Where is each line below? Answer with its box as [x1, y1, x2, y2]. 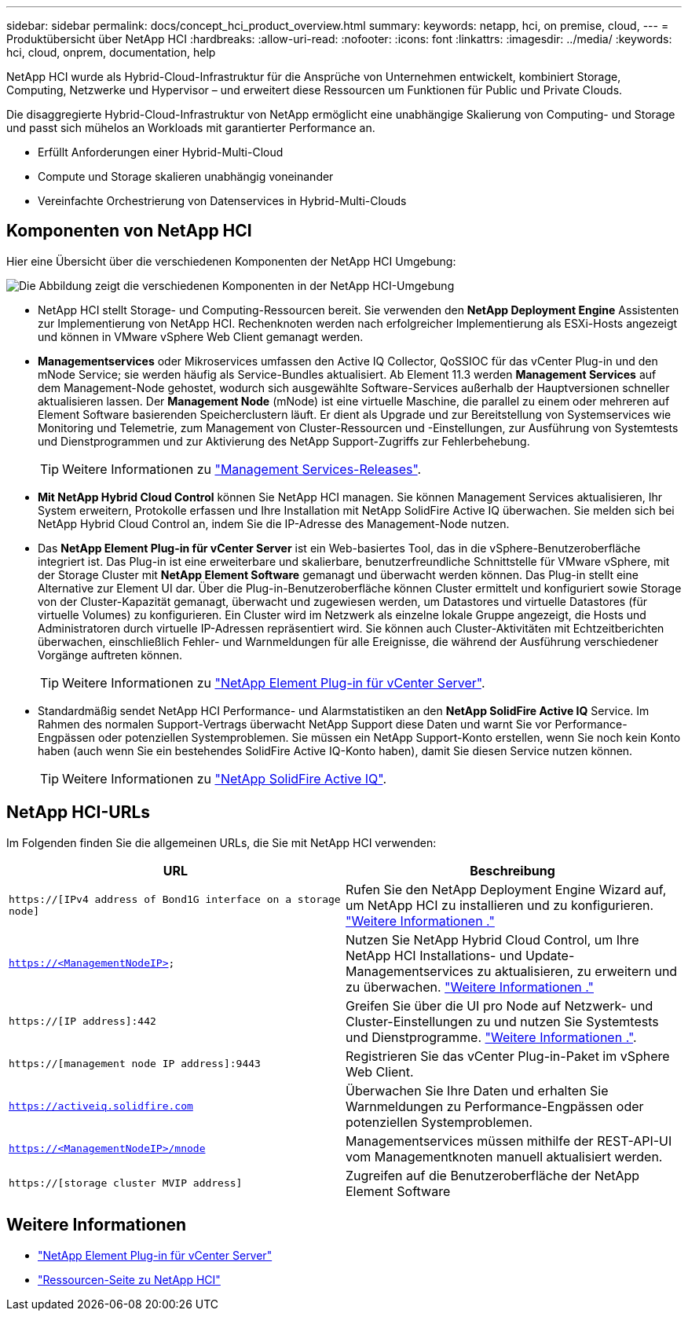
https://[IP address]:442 [9, 1015, 156, 1028]
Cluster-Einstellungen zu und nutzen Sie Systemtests [346, 1013, 659, 1029]
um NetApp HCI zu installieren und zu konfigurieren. [346, 897, 654, 913]
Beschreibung [470, 862, 555, 879]
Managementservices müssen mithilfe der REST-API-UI [346, 1132, 672, 1149]
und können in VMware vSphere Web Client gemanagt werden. [38, 329, 364, 343]
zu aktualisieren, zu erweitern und [477, 963, 678, 979]
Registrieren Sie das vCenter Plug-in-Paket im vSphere [346, 1047, 670, 1064]
